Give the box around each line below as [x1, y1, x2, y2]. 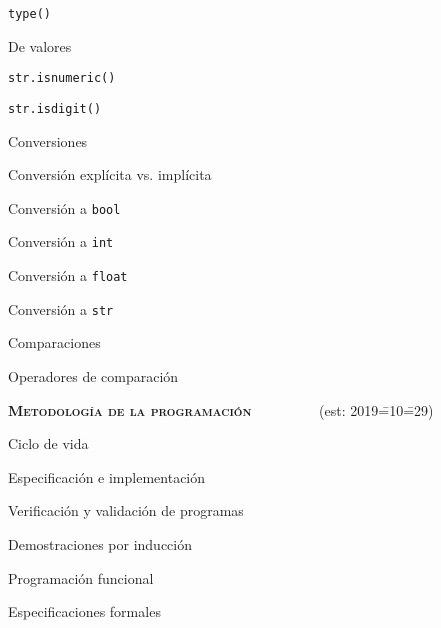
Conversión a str [8, 298, 114, 319]
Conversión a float [8, 265, 128, 286]
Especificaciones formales [8, 601, 161, 622]
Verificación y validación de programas [8, 500, 244, 521]
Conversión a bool [8, 197, 121, 218]
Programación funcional [8, 567, 154, 588]
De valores [8, 35, 72, 56]
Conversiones [8, 130, 88, 151]
